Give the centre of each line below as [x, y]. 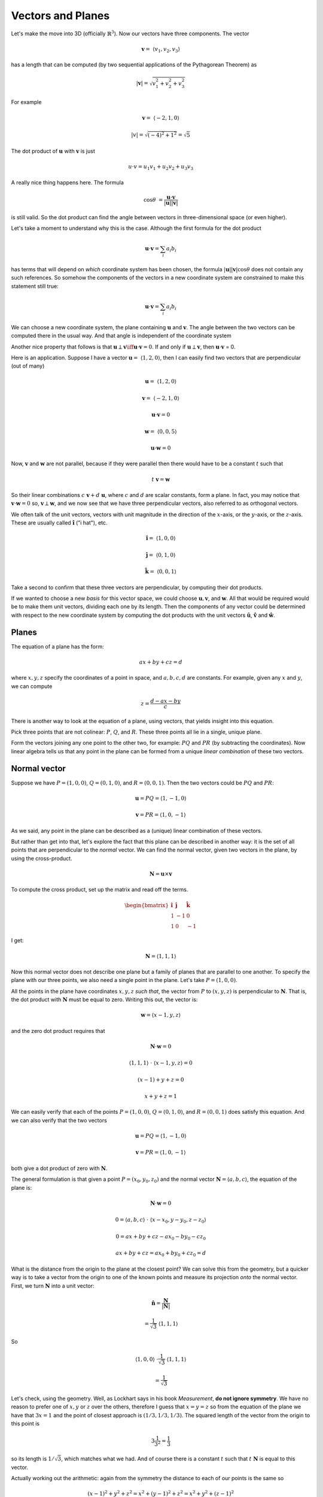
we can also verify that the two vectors [59, 1120]
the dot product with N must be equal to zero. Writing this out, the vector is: [104, 999]
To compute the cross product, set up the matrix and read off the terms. [100, 890]
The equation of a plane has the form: [57, 646]
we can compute [32, 686]
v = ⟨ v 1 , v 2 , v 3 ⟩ [161, 50]
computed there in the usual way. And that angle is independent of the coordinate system [121, 336]
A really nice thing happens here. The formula [67, 182]
